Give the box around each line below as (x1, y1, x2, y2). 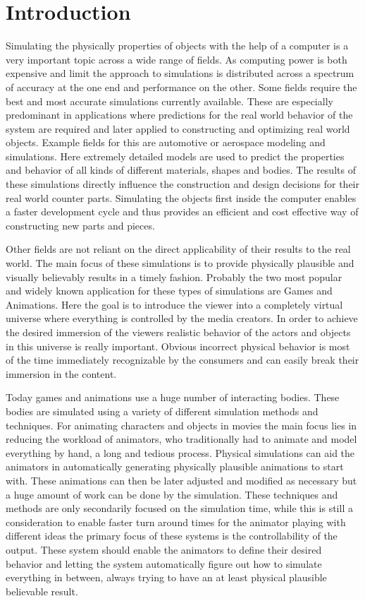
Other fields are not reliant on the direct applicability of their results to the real (6, 242, 351, 256)
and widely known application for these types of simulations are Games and (6, 283, 333, 298)
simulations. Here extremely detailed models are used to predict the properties (6, 148, 345, 163)
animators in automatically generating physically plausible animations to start (6, 459, 344, 474)
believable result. (6, 583, 78, 598)
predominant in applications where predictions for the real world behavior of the (6, 107, 353, 122)
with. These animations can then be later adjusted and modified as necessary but (6, 472, 357, 487)
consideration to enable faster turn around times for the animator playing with (6, 514, 346, 529)
